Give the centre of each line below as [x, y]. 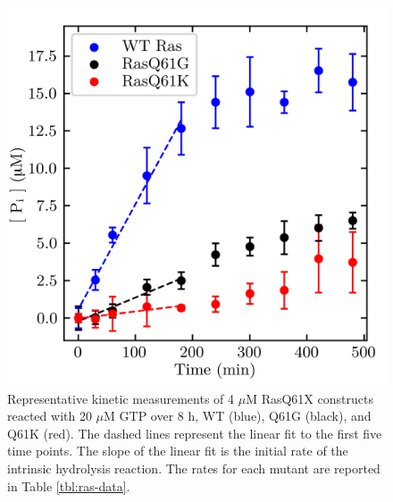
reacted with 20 [50, 416]
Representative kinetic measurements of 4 [121, 398]
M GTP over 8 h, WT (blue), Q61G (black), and [238, 416]
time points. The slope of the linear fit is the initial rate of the [178, 451]
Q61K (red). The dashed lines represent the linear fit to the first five [195, 433]
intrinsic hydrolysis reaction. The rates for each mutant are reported [194, 468]
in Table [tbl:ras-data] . [69, 485]
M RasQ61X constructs [309, 398]
